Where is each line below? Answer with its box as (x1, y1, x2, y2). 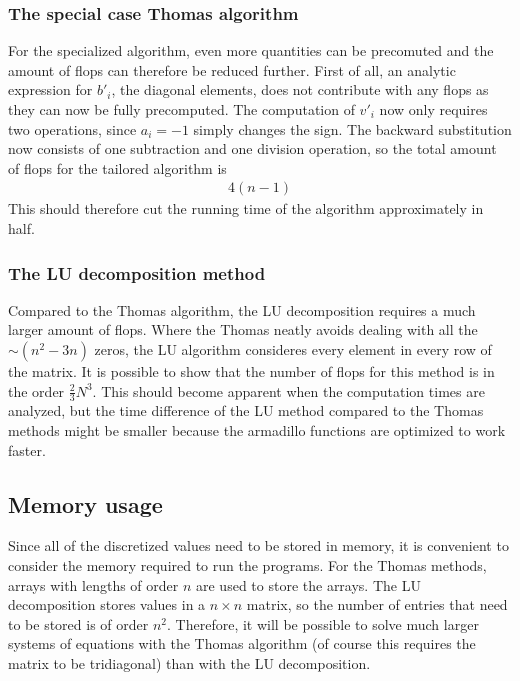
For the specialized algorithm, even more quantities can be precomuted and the (8, 40, 494, 61)
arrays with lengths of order (8, 574, 179, 595)
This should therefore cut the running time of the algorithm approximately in (8, 198, 484, 219)
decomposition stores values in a (8, 594, 206, 615)
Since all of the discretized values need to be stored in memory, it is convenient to (8, 535, 509, 556)
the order (8, 380, 65, 401)
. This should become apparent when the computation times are (92, 380, 485, 401)
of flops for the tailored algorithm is (8, 157, 227, 178)
